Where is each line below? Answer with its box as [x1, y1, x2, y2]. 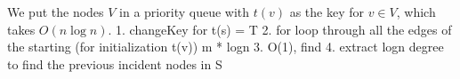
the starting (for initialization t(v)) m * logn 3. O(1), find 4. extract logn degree [7, 37, 444, 56]
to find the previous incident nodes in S [7, 54, 222, 73]
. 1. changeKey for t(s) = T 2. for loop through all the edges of [108, 20, 452, 38]
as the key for [289, 3, 365, 20]
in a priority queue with [119, 3, 250, 20]
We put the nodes [7, 3, 104, 20]
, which [396, 3, 436, 20]
